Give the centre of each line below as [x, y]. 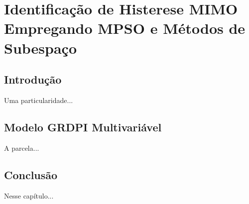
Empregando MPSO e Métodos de [125, 28]
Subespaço [40, 48]
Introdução [33, 79]
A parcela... [22, 148]
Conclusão [31, 174]
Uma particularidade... [39, 100]
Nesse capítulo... [29, 195]
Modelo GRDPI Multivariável [83, 127]
